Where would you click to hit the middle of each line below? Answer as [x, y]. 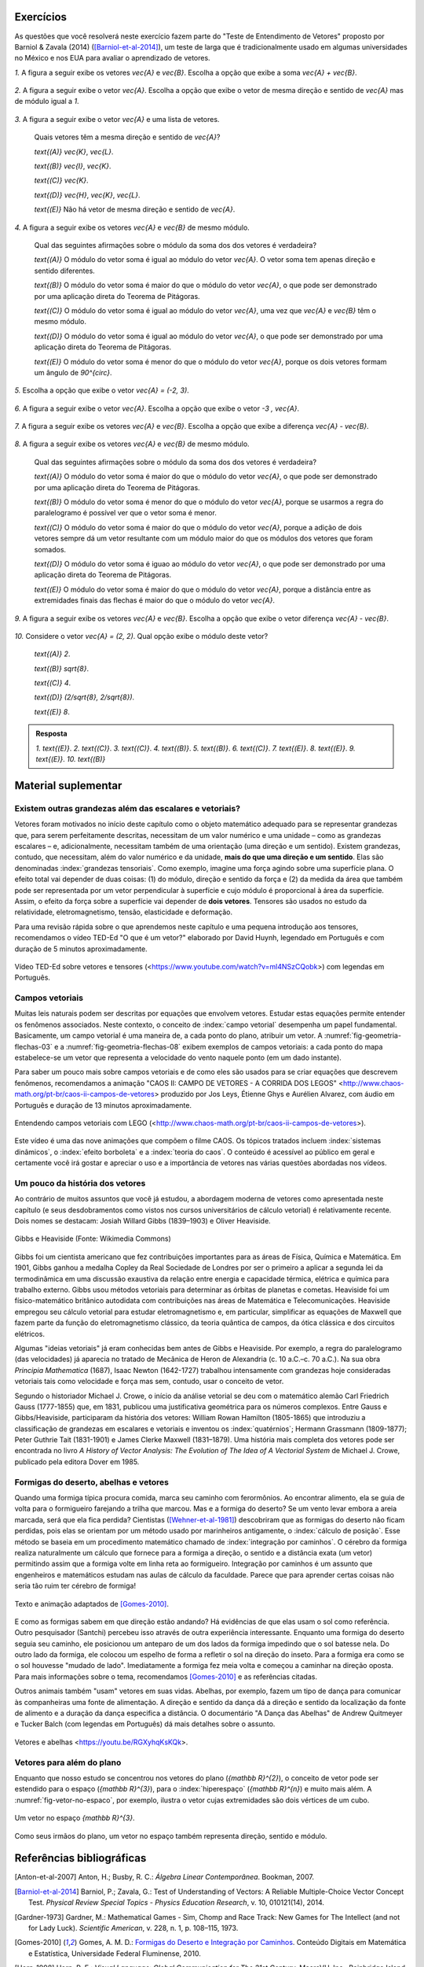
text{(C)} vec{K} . [62, 180]
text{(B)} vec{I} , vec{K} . [73, 166]
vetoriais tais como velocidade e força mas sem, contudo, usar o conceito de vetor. [149, 1382]
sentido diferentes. [65, 271]
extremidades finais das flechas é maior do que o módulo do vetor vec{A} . [154, 600]
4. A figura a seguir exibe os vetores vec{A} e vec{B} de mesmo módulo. [132, 227]
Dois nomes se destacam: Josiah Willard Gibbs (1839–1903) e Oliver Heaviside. [143, 1221]
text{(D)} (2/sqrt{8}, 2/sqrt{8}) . [84, 697]
